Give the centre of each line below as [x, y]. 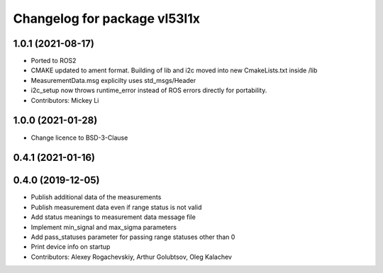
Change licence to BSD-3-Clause [79, 138]
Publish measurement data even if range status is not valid [116, 207]
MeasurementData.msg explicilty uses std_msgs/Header [113, 80]
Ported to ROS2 [54, 61]
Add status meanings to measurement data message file [113, 217]
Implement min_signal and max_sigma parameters [104, 227]
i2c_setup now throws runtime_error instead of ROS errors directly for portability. [149, 90]
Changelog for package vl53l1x [107, 18]
